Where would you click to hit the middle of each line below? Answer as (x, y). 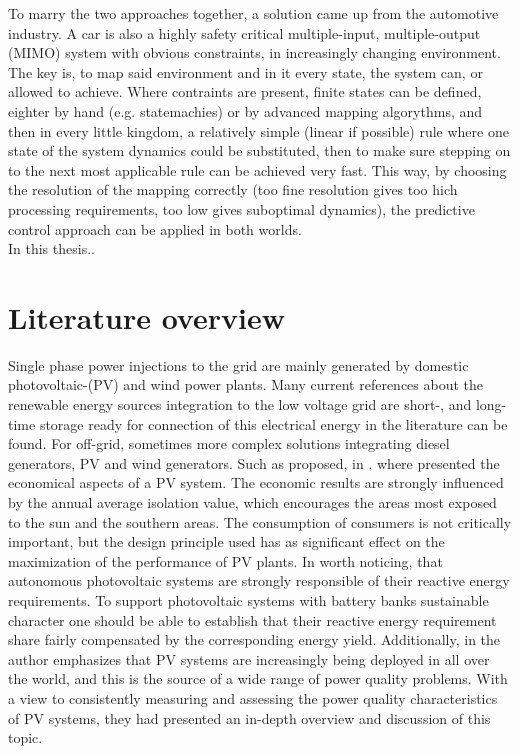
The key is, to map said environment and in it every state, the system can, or (245, 71)
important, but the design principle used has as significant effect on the (226, 541)
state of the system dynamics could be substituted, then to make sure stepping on (259, 150)
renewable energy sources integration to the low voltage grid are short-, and (240, 404)
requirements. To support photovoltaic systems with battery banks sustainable (248, 599)
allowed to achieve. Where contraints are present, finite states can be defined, (245, 91)
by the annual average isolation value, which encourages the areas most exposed (252, 502)
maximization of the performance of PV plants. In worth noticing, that (225, 560)
